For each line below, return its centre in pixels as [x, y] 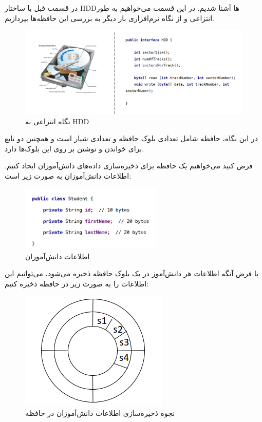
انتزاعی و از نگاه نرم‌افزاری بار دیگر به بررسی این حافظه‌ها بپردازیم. [110, 18]
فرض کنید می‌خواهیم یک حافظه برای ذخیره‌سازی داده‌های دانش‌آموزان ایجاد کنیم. [129, 166]
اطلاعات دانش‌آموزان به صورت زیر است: [68, 175]
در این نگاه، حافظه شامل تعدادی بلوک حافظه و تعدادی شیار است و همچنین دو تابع [131, 138]
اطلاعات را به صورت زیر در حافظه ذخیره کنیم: [77, 283]
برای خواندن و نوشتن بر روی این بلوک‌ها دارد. [74, 148]
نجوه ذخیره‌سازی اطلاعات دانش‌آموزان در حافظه [100, 413]
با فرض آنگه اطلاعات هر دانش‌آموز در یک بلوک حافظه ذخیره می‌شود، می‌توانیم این [132, 273]
